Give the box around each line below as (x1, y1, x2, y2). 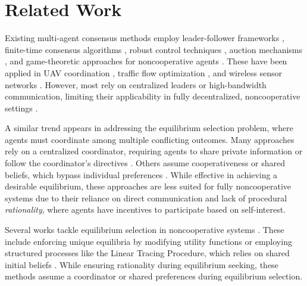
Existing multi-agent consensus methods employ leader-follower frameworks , (5, 32, 284, 44)
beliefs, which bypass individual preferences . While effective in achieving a (5, 168, 278, 181)
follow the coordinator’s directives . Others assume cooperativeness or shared (5, 157, 286, 169)
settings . (5, 101, 38, 114)
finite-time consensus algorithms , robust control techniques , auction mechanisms (5, 43, 303, 55)
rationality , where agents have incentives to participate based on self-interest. (5, 203, 286, 216)
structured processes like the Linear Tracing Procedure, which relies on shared (5, 247, 290, 259)
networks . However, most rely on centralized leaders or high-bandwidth (5, 78, 267, 91)
